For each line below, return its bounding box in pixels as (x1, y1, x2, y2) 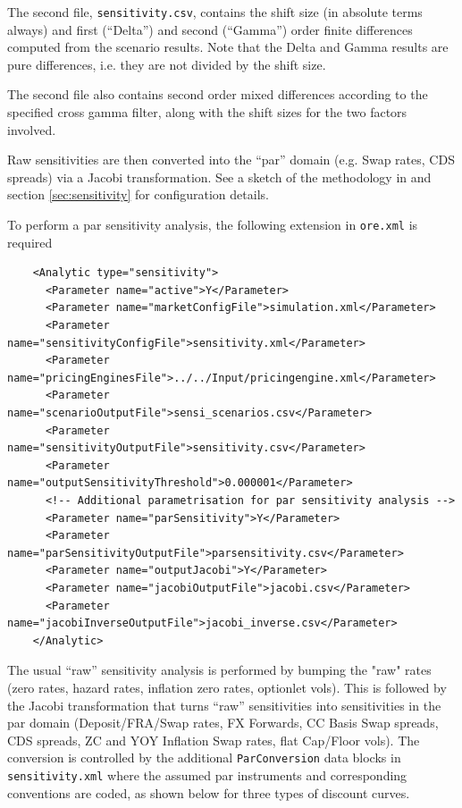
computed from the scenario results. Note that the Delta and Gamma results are (7, 38, 449, 56)
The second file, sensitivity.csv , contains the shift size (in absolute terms (7, 3, 423, 21)
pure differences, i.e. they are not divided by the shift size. (7, 55, 326, 73)
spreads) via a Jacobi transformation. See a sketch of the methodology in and (7, 167, 432, 186)
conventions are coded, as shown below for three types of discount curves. (7, 783, 410, 802)
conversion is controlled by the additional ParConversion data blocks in (7, 748, 401, 767)
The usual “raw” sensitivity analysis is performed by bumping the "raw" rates (7, 661, 432, 679)
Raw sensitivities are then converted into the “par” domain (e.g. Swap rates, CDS (7, 150, 455, 169)
